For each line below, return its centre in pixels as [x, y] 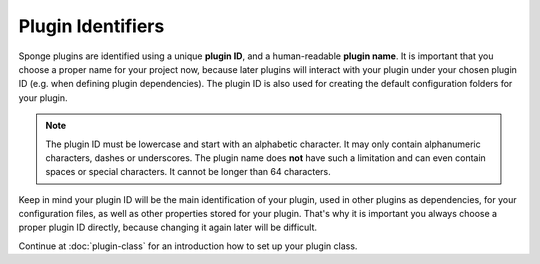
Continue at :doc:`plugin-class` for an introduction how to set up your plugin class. [188, 246]
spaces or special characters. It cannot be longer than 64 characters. [188, 172]
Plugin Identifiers [91, 26]
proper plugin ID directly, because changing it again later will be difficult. [168, 227]
